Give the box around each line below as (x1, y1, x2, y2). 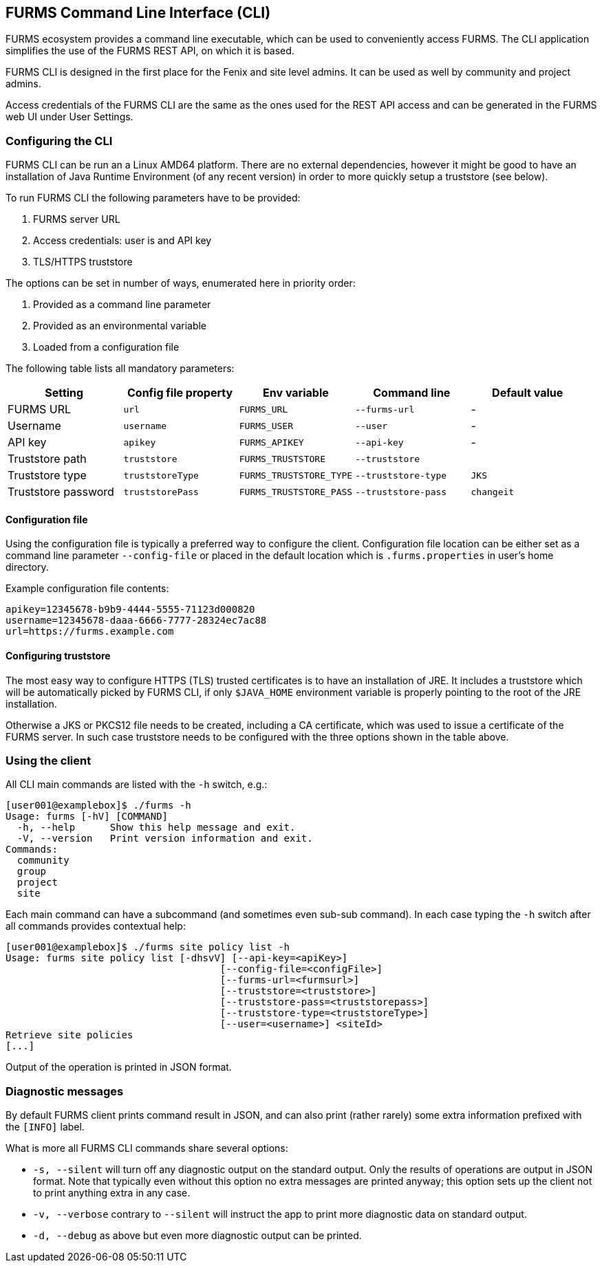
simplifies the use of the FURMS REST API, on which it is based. (6, 45, 294, 57)
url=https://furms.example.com (6, 626, 174, 637)
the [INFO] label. (6, 1121, 85, 1133)
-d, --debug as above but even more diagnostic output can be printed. (33, 1229, 362, 1242)
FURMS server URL (33, 213, 120, 226)
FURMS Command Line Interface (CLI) (6, 4, 271, 21)
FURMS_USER (239, 420, 294, 431)
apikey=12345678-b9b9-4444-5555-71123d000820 (6, 604, 255, 615)
